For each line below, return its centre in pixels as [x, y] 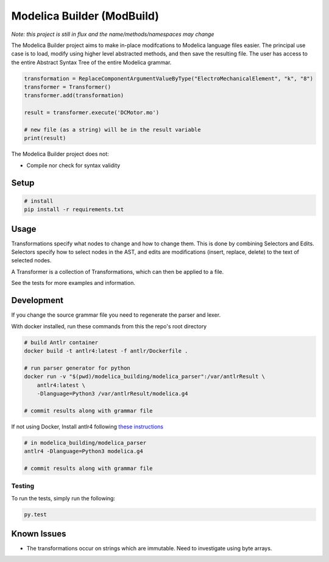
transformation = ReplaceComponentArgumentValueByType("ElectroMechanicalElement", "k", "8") [169, 78]
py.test [35, 514]
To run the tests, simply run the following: [63, 498]
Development [37, 301]
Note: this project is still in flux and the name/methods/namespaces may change [113, 34]
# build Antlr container [61, 342]
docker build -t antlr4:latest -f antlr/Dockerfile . [106, 351]
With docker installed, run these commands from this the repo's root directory [109, 326]
